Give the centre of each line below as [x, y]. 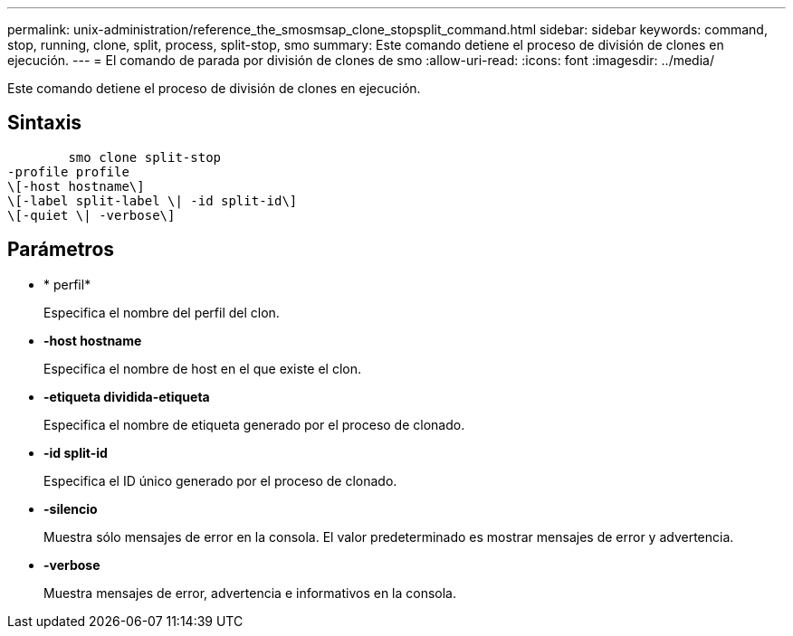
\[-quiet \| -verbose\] [91, 215]
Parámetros [61, 250]
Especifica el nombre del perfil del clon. [162, 312]
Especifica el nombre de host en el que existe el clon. [203, 368]
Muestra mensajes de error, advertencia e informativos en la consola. [250, 593]
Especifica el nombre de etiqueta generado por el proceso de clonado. [254, 424]
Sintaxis [45, 123]
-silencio [71, 508]
